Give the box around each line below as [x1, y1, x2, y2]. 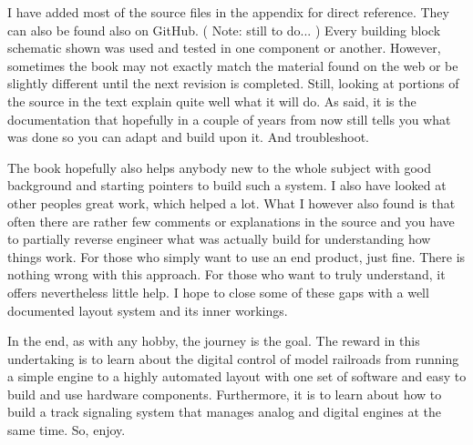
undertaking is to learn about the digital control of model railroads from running [7, 349, 459, 368]
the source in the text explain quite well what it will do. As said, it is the [7, 91, 416, 110]
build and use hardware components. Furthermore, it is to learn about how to [7, 384, 442, 403]
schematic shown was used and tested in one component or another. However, [7, 38, 441, 57]
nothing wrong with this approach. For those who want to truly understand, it [7, 265, 446, 284]
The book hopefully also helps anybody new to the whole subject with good [7, 157, 431, 177]
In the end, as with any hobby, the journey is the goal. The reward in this [7, 331, 420, 350]
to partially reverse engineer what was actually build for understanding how [7, 229, 431, 248]
